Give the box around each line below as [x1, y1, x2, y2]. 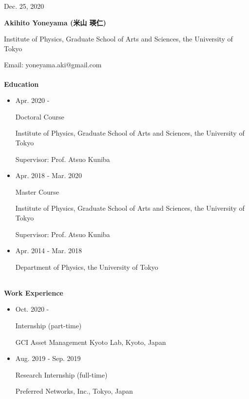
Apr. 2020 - [15, 95, 50, 105]
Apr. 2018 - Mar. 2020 [15, 170, 82, 180]
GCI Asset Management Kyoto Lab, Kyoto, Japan [15, 337, 166, 347]
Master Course [15, 186, 59, 197]
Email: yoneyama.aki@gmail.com [4, 60, 102, 70]
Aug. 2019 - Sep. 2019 [15, 353, 81, 363]
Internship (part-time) [15, 320, 82, 331]
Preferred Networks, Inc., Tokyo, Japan [15, 386, 133, 396]
